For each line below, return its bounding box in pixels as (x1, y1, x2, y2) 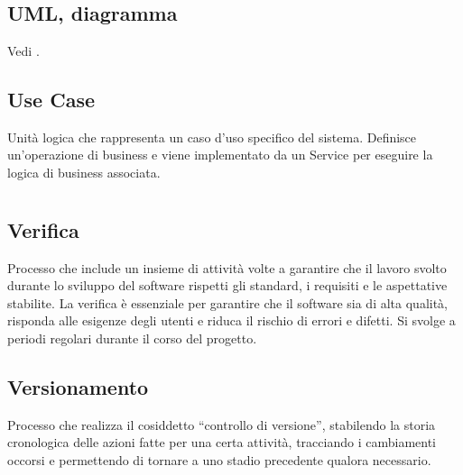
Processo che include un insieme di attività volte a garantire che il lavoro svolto (7, 258, 447, 277)
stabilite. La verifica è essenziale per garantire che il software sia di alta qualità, (7, 293, 449, 312)
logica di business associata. (7, 162, 161, 181)
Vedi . (7, 41, 40, 59)
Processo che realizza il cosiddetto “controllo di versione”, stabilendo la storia (7, 415, 436, 434)
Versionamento (7, 372, 149, 400)
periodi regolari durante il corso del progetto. (7, 328, 257, 347)
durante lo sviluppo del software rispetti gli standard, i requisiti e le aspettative (7, 276, 448, 295)
